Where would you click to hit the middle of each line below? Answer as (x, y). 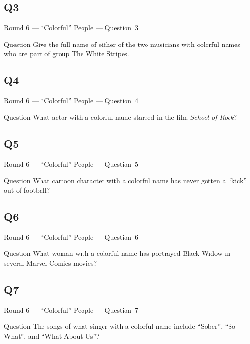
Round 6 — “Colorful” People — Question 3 (71, 28)
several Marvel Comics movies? (51, 263)
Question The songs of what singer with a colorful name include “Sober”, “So (120, 326)
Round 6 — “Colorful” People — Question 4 (71, 101)
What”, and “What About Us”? (52, 335)
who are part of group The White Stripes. (67, 54)
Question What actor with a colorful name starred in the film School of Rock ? (120, 117)
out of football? (27, 190)
